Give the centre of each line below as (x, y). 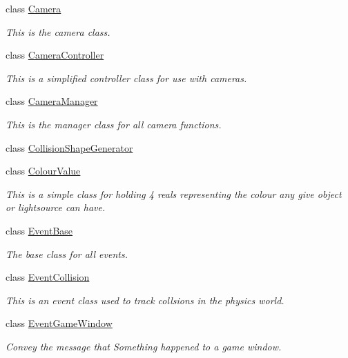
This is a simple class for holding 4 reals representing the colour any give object (174, 193)
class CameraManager (52, 101)
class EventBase (39, 230)
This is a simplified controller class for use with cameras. (126, 78)
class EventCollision (48, 277)
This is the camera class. (58, 31)
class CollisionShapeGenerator (69, 147)
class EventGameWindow (59, 323)
